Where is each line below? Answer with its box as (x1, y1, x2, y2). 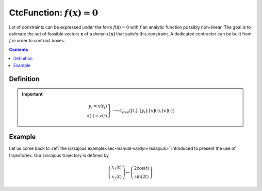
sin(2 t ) (134, 174, 149, 179)
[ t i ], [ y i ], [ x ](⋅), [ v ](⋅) (131, 108, 173, 114)
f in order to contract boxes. (9, 38, 65, 44)
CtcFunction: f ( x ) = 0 (9, 7, 98, 18)
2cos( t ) (134, 165, 149, 171)
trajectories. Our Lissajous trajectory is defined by (9, 152, 109, 158)
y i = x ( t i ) (88, 103, 107, 110)
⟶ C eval (112, 108, 130, 114)
